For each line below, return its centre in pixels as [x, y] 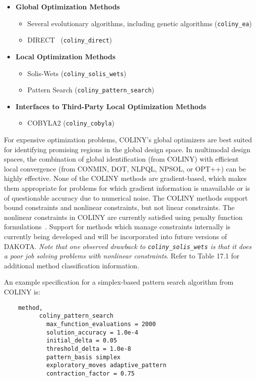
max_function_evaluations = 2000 [101, 324]
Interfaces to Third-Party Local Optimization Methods [111, 106]
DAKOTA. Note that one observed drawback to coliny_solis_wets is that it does [128, 246]
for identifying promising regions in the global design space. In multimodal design [127, 149]
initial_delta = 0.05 [82, 341]
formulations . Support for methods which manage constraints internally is [117, 227]
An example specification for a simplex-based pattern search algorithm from [119, 282]
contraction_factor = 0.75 [90, 373]
